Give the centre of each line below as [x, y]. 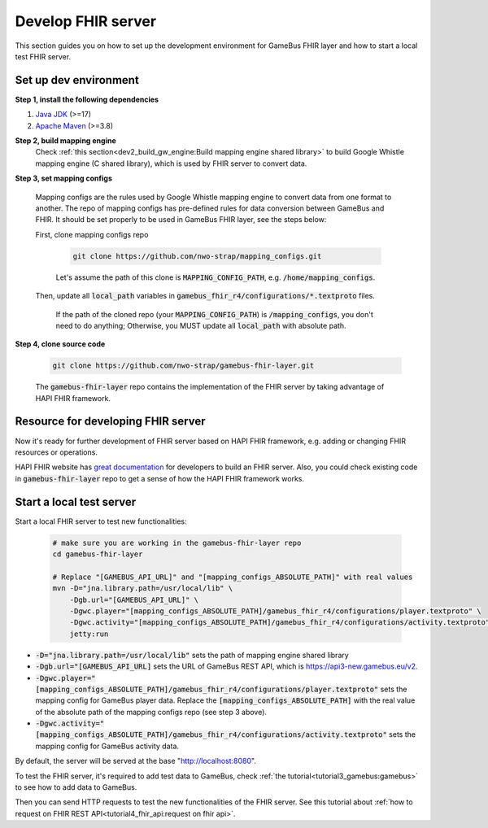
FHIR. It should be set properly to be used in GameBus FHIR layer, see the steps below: [181, 220]
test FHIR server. [43, 56]
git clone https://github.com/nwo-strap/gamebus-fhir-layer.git [183, 366]
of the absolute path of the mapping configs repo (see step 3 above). [151, 712]
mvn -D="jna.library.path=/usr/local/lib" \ [143, 588]
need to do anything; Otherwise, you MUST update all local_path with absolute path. [201, 325]
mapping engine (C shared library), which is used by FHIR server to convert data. [171, 163]
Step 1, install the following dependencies [87, 99]
